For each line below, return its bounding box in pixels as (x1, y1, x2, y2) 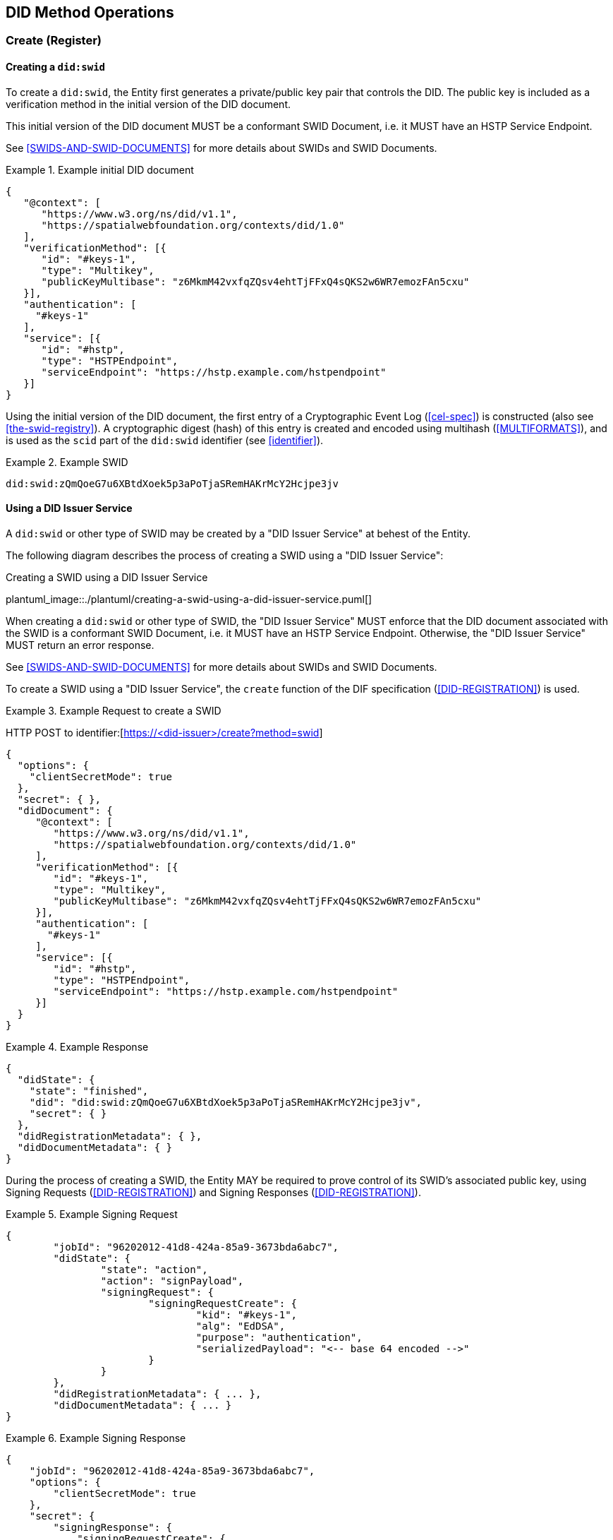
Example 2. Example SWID (6, 455, 128, 468)
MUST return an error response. (6, 638, 154, 651)
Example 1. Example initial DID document (6, 163, 194, 176)
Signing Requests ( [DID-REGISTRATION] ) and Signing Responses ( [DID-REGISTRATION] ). (6, 1186, 421, 1198)
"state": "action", (100, 1263, 208, 1275)
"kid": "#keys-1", (195, 1308, 298, 1320)
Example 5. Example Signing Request (6, 1207, 178, 1220)
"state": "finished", (29, 1085, 149, 1097)
